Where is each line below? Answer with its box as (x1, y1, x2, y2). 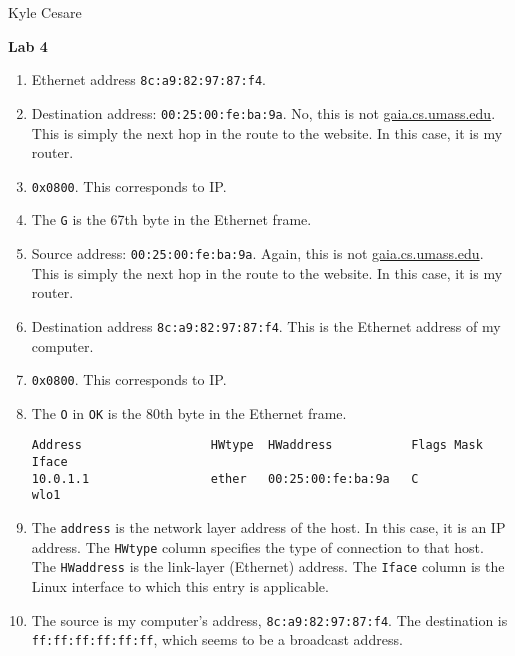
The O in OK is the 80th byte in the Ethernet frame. (31, 402, 347, 423)
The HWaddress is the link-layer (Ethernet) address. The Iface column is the (31, 556, 505, 577)
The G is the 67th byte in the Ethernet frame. (31, 209, 312, 230)
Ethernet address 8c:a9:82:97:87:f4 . (31, 69, 266, 90)
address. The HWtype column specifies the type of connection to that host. (31, 536, 484, 557)
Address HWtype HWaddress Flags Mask (31, 438, 483, 453)
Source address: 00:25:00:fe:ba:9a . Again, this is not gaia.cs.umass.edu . (31, 243, 484, 263)
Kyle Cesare (8, 2, 82, 22)
